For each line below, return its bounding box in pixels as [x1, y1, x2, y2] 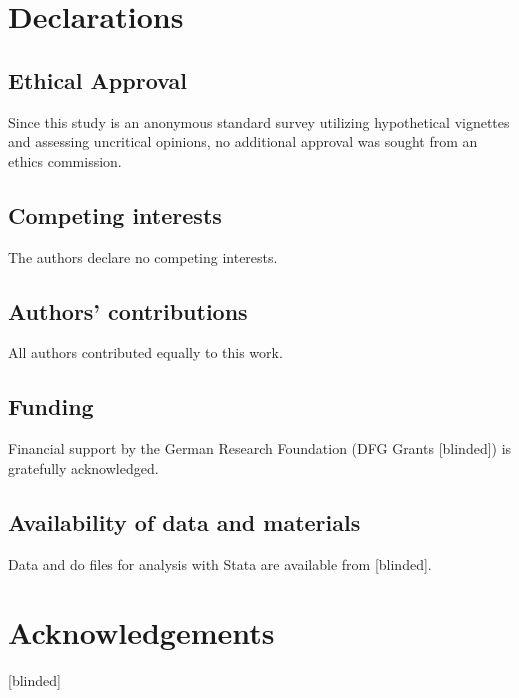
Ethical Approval [8, 64, 187, 95]
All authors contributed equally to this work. [8, 342, 283, 363]
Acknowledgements [8, 612, 275, 653]
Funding [8, 391, 94, 422]
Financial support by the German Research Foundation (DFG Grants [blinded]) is [8, 438, 512, 459]
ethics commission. [8, 150, 122, 171]
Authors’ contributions [8, 295, 248, 326]
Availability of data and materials [8, 506, 361, 537]
